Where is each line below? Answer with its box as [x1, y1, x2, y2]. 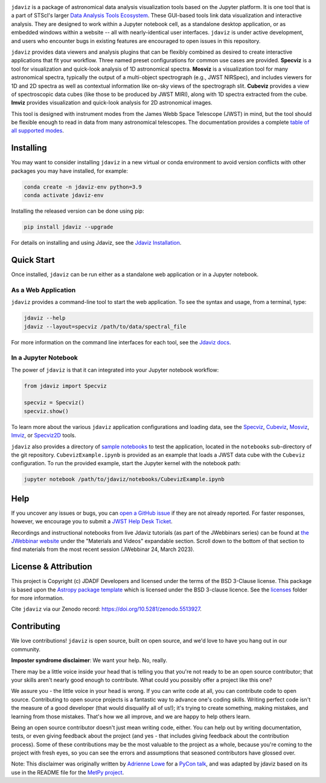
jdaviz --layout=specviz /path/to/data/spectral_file [24, 323, 187, 330]
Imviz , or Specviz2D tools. [11, 432, 77, 439]
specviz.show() [24, 408, 69, 414]
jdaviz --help [24, 315, 66, 321]
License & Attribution [11, 562, 93, 572]
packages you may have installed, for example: [11, 167, 128, 175]
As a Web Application [11, 286, 76, 294]
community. [11, 645, 40, 652]
